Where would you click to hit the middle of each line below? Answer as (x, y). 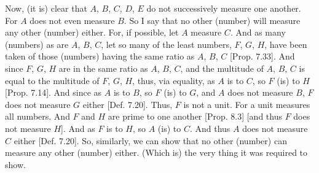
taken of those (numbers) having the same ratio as (100, 56)
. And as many (258, 32)
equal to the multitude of (52, 80)
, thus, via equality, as (174, 80)
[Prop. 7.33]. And (262, 56)
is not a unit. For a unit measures (247, 104)
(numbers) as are (37, 44)
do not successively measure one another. (224, 8)
